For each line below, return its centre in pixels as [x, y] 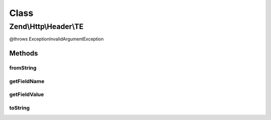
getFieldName [27, 81]
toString [20, 107]
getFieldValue [27, 94]
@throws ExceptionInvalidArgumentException [56, 39]
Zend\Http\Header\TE [46, 26]
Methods [24, 53]
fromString [23, 68]
